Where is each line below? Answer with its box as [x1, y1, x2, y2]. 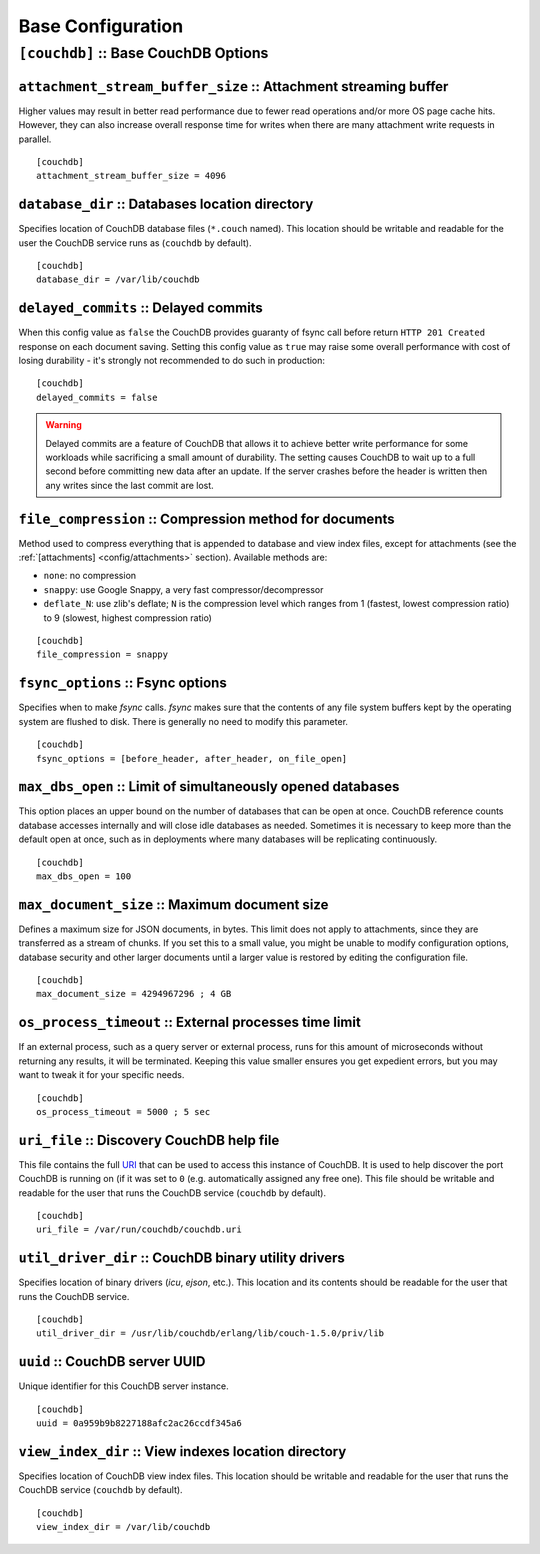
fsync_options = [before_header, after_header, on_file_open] [36, 753, 348, 764]
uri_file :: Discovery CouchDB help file [18, 1131, 280, 1149]
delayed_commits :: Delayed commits [18, 300, 264, 317]
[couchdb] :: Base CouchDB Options [18, 44, 269, 62]
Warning [45, 419, 82, 431]
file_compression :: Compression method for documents [18, 510, 395, 527]
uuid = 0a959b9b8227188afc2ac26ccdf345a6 [36, 1418, 242, 1429]
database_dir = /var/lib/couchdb [36, 274, 200, 285]
